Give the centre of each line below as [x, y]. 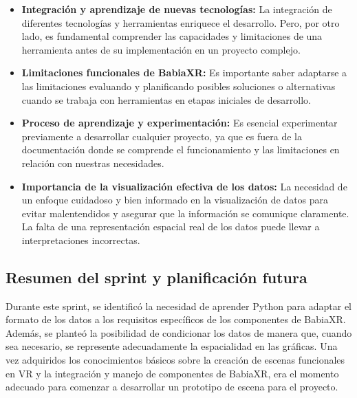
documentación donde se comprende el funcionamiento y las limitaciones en [181, 150]
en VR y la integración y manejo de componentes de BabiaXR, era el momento [172, 373]
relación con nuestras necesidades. [93, 163]
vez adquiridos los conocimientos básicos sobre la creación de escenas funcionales [175, 360]
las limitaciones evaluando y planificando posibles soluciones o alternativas [178, 86]
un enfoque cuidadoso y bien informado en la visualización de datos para [175, 200]
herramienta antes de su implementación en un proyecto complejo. [161, 49]
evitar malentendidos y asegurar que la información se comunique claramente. [185, 213]
